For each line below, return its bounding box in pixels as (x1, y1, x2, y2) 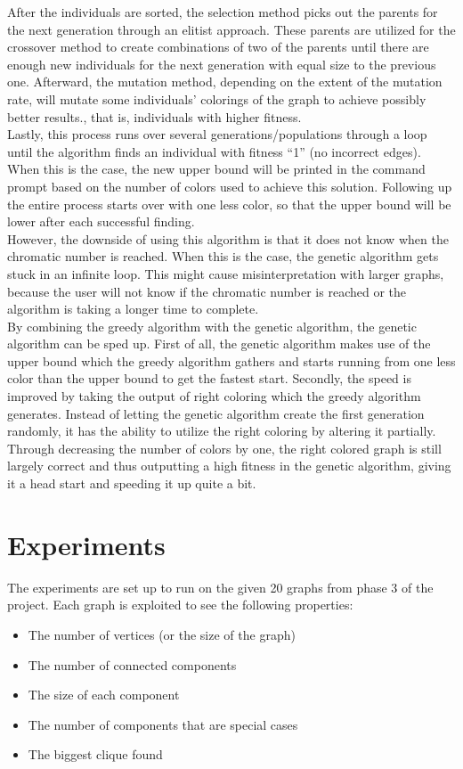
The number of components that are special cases (28, 715, 298, 733)
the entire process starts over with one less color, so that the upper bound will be (7, 194, 451, 213)
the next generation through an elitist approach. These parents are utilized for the (7, 20, 456, 38)
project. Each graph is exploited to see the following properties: (7, 595, 353, 614)
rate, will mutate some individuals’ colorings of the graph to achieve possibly (7, 89, 426, 108)
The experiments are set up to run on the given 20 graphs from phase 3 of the (7, 577, 434, 596)
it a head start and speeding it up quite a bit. (7, 474, 256, 493)
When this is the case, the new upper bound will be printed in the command (7, 160, 426, 178)
